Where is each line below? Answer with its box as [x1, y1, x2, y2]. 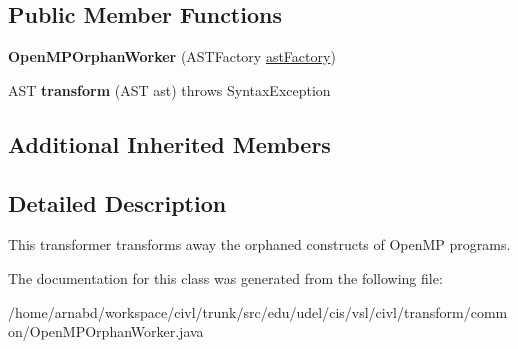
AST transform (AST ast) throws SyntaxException [8, 79, 331, 100]
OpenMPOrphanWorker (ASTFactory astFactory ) [8, 46, 336, 67]
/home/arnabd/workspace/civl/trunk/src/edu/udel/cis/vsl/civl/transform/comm [8, 301, 508, 322]
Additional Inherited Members [8, 128, 331, 159]
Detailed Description [8, 187, 227, 218]
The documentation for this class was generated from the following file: [8, 267, 443, 288]
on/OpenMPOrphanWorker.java [8, 321, 204, 342]
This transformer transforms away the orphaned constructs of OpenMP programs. [8, 234, 511, 255]
